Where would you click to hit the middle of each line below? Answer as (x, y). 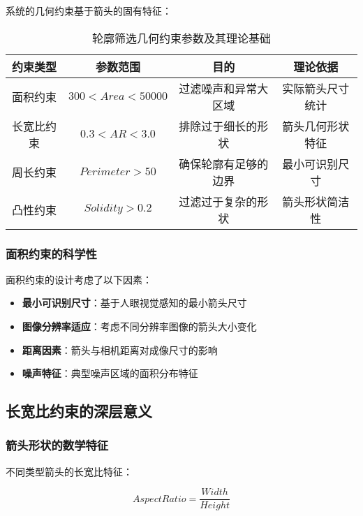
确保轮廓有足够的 (224, 163)
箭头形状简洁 (316, 201)
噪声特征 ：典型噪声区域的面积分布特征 (110, 373)
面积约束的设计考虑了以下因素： (79, 279)
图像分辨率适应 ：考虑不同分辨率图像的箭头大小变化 (139, 326)
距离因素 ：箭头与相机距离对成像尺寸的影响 (120, 349)
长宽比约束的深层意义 (79, 411)
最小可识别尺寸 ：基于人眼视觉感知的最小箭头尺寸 (134, 303)
